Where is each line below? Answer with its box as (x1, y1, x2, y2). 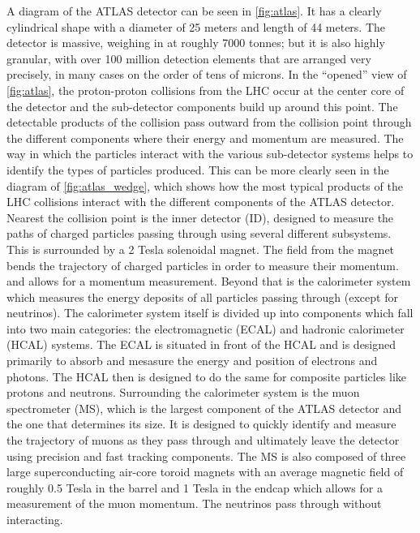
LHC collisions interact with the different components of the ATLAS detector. (6, 193, 395, 210)
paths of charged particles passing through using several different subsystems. (6, 225, 392, 242)
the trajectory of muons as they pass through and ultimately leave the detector (6, 432, 400, 449)
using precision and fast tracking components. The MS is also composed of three (6, 447, 406, 464)
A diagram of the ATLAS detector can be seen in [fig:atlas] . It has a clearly (6, 2, 382, 19)
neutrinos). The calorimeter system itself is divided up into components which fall (6, 304, 414, 321)
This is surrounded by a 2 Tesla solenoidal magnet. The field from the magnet (6, 240, 395, 257)
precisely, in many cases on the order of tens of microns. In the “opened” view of (6, 66, 407, 83)
